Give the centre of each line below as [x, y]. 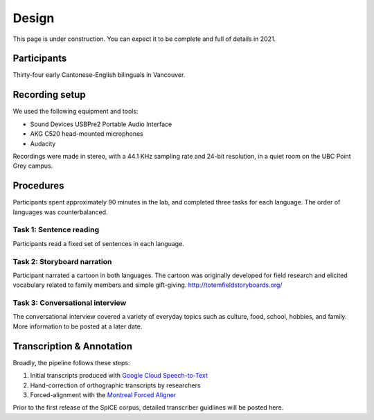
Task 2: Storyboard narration [62, 261]
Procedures [39, 186]
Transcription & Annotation [73, 346]
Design [34, 18]
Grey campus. [33, 166]
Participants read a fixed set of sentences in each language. [99, 243]
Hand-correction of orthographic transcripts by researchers [115, 385]
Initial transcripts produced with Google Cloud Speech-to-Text [119, 376]
